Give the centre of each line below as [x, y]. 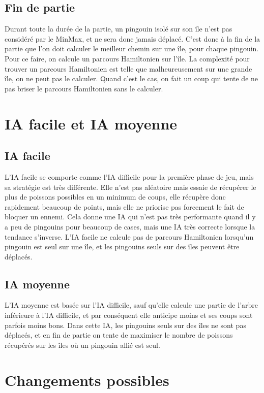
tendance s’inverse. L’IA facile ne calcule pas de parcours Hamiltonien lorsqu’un [129, 236]
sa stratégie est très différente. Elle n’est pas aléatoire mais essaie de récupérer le [130, 187]
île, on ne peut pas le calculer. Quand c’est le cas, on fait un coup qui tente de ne [131, 78]
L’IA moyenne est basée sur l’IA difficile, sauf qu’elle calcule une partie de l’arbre [131, 305]
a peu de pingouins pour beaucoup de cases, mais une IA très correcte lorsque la [130, 226]
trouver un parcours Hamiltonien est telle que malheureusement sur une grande [128, 68]
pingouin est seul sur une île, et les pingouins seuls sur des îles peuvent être [122, 247]
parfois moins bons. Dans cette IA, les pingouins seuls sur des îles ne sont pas [125, 325]
